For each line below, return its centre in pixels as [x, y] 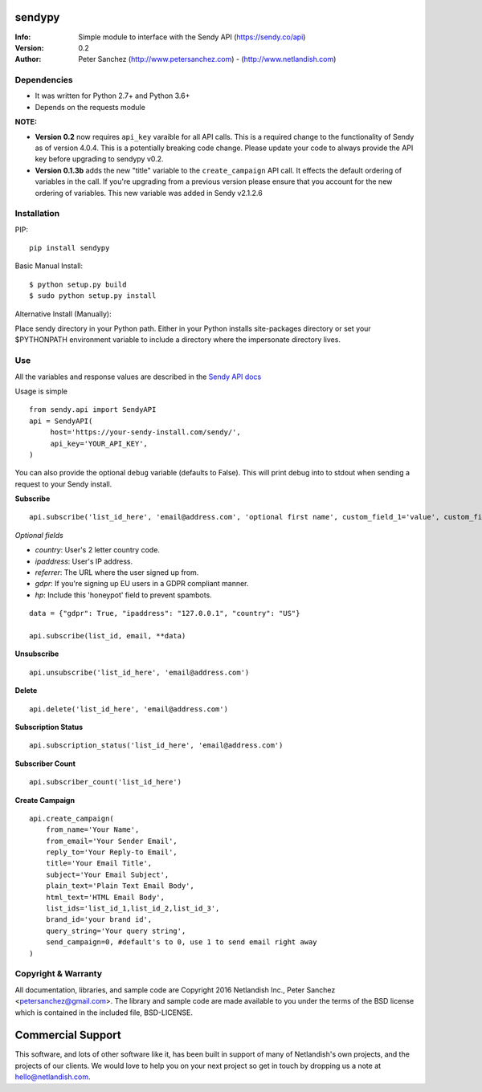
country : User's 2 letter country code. [98, 550]
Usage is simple [41, 391]
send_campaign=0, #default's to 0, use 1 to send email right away [181, 942]
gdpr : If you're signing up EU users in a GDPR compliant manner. [142, 584]
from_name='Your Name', [92, 830]
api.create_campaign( [71, 818]
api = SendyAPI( [61, 421]
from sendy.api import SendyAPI [93, 410]
